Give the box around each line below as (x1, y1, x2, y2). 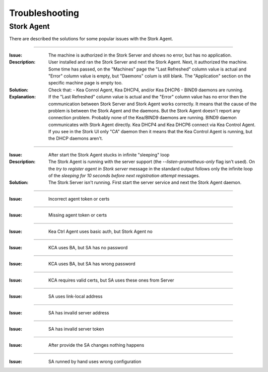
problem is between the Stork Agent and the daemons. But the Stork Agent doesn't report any (48, 107, 241, 114)
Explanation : (9, 94, 36, 100)
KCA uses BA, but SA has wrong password (48, 261, 136, 267)
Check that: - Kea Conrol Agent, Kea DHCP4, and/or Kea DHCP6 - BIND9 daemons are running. (48, 87, 244, 93)
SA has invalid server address (48, 309, 109, 315)
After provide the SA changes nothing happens (48, 342, 144, 348)
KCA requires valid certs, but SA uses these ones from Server (48, 277, 175, 283)
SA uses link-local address (48, 294, 103, 299)
